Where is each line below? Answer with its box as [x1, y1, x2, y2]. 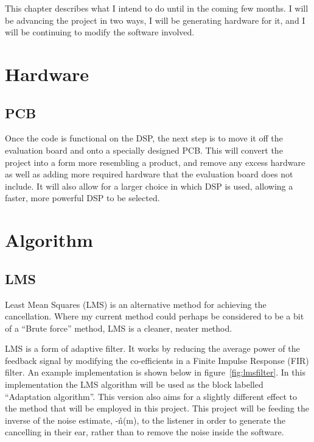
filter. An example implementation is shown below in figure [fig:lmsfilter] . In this [5, 366, 305, 379]
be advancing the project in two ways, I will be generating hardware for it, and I [5, 13, 305, 26]
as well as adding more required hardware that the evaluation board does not [5, 168, 293, 180]
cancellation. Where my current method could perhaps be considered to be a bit [5, 310, 304, 323]
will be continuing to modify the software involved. [5, 26, 195, 38]
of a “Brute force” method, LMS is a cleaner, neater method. [5, 321, 232, 334]
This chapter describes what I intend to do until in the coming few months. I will [5, 2, 309, 14]
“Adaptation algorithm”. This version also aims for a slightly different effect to [5, 390, 298, 402]
